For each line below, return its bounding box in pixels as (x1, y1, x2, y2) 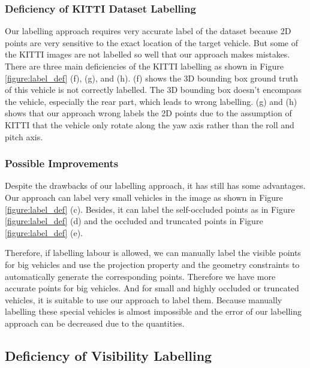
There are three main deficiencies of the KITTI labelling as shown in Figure (5, 60, 284, 72)
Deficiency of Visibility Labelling (5, 346, 212, 364)
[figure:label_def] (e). (5, 226, 83, 239)
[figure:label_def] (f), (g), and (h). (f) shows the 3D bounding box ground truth (5, 71, 299, 84)
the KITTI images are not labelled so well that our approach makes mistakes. (5, 48, 290, 61)
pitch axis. (5, 130, 43, 143)
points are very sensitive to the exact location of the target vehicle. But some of (5, 36, 299, 49)
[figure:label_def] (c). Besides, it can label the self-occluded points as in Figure (5, 203, 295, 215)
